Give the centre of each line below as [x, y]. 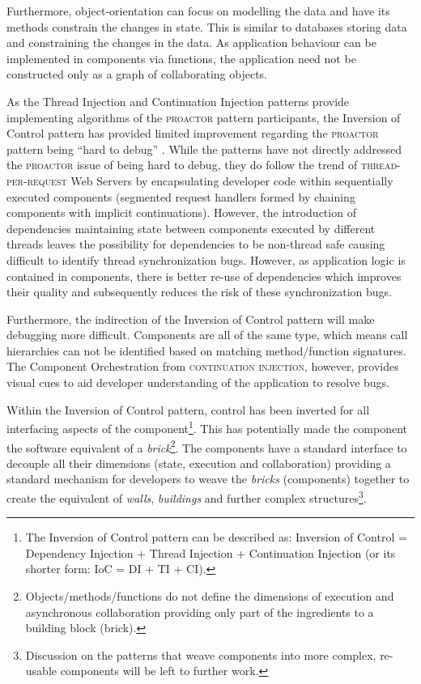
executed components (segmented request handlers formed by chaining [181, 196]
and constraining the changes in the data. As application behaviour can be [191, 42]
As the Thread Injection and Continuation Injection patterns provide [178, 101]
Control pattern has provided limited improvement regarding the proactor [193, 133]
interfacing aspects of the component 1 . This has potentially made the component [207, 427]
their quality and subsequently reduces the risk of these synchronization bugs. [199, 292]
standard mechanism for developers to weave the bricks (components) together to [208, 479]
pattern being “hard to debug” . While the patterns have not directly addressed [204, 149]
